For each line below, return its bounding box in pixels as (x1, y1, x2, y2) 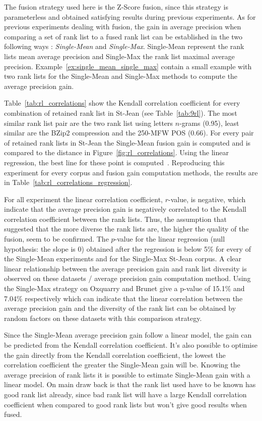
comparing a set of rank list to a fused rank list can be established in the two (4, 31, 243, 41)
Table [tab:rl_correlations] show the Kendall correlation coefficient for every (4, 98, 240, 108)
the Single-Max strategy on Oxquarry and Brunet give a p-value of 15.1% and (4, 283, 245, 294)
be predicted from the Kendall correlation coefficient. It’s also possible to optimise (4, 340, 257, 350)
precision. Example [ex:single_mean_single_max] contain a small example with (4, 61, 252, 71)
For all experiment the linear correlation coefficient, (4, 194, 163, 204)
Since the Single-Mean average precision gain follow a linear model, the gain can (4, 330, 252, 340)
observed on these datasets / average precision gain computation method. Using (4, 273, 251, 284)
